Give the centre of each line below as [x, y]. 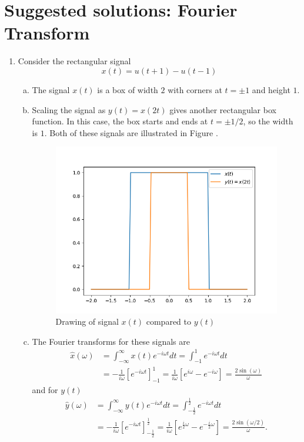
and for [45, 390]
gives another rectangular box [223, 109]
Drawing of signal [87, 321]
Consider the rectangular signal [74, 61]
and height [271, 89]
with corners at [195, 89]
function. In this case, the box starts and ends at [120, 121]
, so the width [268, 121]
